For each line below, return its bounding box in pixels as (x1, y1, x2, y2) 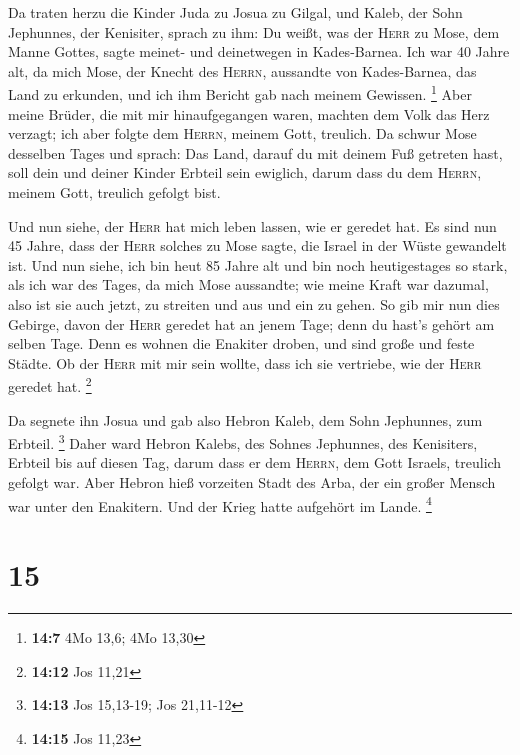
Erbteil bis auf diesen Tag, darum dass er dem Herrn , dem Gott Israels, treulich (8, 452, 502, 473)
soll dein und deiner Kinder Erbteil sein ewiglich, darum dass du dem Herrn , (8, 162, 482, 183)
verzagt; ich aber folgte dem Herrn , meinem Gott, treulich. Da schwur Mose (8, 123, 477, 144)
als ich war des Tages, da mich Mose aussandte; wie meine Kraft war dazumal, (8, 274, 489, 295)
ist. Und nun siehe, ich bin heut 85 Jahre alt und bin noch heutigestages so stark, (8, 254, 508, 275)
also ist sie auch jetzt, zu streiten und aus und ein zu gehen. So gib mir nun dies (8, 293, 500, 314)
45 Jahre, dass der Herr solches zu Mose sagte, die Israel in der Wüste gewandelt (8, 235, 507, 256)
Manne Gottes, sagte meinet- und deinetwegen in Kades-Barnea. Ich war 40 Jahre (8, 41, 510, 62)
